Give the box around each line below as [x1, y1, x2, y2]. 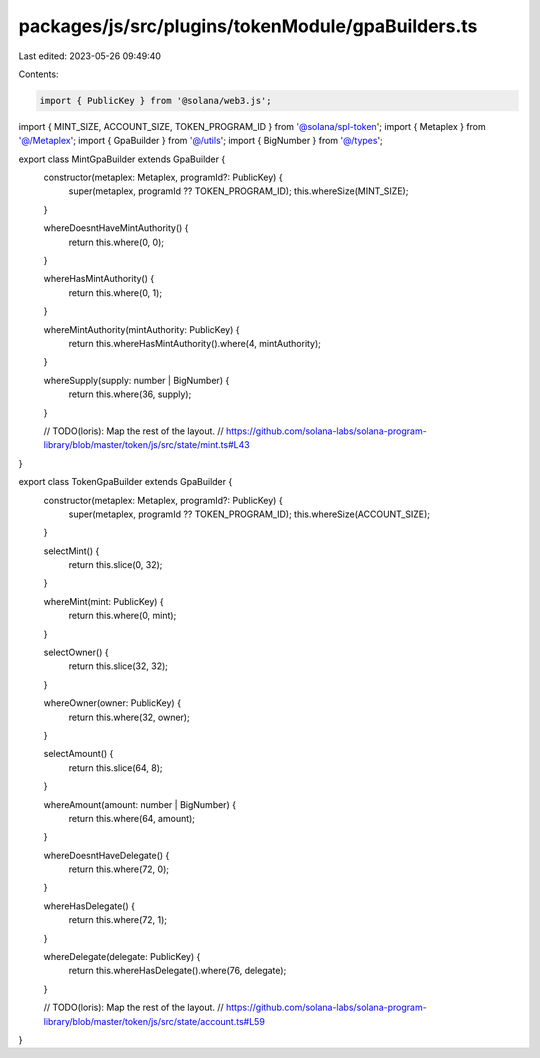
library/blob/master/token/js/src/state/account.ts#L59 [43, 1015, 265, 1027]
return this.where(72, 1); [68, 914, 168, 926]
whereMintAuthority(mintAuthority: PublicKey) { [43, 323, 240, 335]
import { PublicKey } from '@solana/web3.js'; [39, 95, 272, 106]
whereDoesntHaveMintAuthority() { [43, 222, 189, 234]
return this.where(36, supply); [68, 388, 192, 400]
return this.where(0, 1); [68, 286, 163, 299]
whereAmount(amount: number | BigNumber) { [43, 798, 237, 810]
